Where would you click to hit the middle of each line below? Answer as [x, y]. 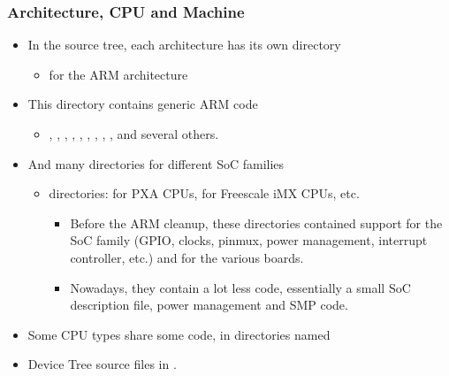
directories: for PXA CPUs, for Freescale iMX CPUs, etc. [204, 193]
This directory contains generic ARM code [143, 104]
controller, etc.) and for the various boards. [187, 257]
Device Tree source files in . [102, 364]
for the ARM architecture [118, 74]
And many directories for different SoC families [156, 163]
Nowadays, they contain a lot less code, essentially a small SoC [240, 287]
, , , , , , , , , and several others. [134, 134]
